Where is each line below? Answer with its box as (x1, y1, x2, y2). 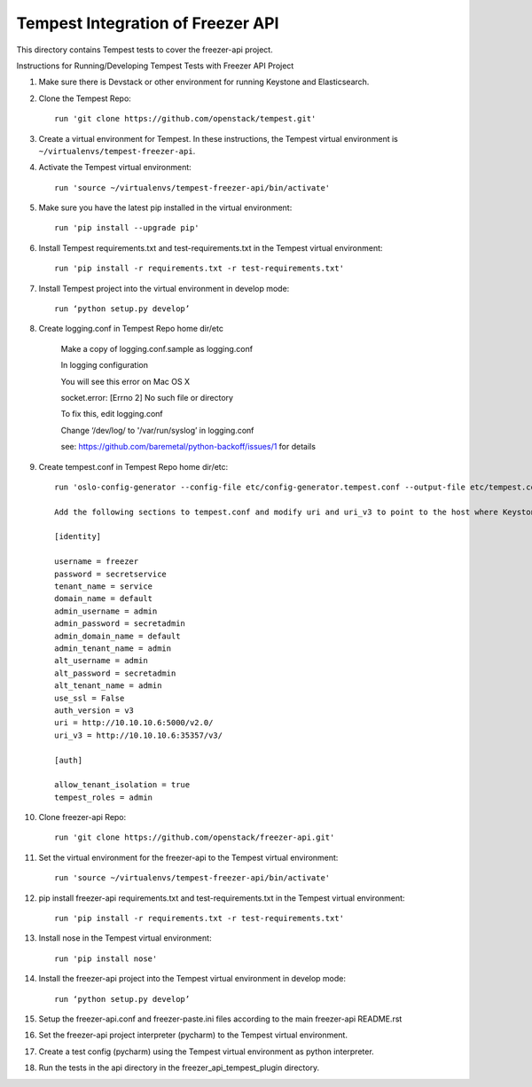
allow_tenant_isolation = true (54, 780, 191, 790)
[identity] (54, 532, 102, 542)
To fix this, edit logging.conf (60, 409, 163, 419)
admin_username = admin (54, 606, 158, 616)
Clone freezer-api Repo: (38, 812, 127, 823)
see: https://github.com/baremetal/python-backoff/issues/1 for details (60, 442, 317, 452)
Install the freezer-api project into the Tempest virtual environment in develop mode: (38, 974, 346, 984)
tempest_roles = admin (54, 792, 153, 802)
